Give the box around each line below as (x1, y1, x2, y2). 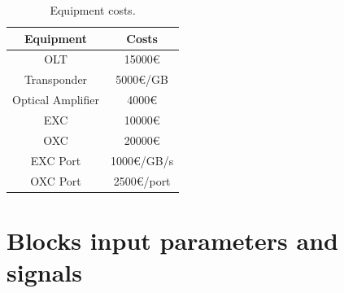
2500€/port (113, 172, 171, 189)
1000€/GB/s (111, 151, 174, 168)
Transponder (24, 71, 88, 88)
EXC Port (30, 151, 81, 168)
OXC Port (30, 172, 81, 189)
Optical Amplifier (12, 91, 100, 108)
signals (7, 255, 82, 288)
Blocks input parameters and (7, 223, 338, 256)
